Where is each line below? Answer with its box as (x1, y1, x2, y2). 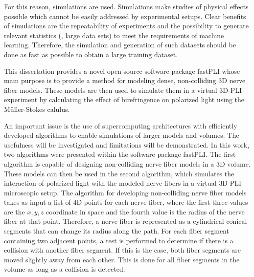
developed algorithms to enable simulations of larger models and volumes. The (4, 130, 239, 140)
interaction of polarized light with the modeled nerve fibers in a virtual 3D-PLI (4, 178, 242, 188)
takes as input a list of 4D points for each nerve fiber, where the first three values (4, 197, 248, 207)
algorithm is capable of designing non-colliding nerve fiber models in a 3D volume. (4, 158, 251, 169)
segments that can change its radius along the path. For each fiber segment (4, 226, 229, 236)
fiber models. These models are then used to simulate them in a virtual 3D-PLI (4, 85, 242, 95)
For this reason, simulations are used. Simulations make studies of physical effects (4, 1, 249, 11)
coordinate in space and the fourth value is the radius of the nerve (46, 206, 245, 216)
